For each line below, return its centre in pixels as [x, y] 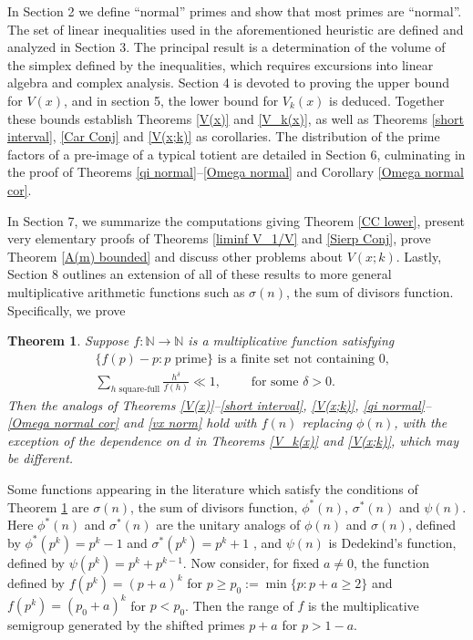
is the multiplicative [363, 605]
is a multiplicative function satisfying [291, 341]
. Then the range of [239, 605]
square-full [139, 389]
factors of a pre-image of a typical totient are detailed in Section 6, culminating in [236, 154]
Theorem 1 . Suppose [68, 341]
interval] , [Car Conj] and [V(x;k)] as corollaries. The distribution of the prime [224, 136]
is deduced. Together [387, 100]
